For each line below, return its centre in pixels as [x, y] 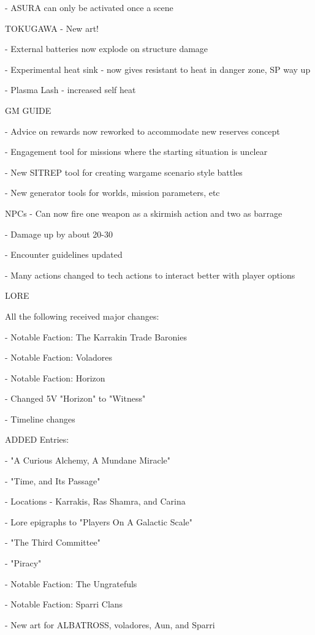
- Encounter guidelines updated [64, 254]
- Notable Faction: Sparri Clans [64, 604]
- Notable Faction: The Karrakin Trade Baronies [96, 336]
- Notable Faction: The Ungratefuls [71, 583]
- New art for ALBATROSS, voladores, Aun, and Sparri [110, 624]
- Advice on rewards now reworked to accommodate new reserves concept [142, 131]
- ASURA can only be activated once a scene [89, 7]
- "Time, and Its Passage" [53, 480]
